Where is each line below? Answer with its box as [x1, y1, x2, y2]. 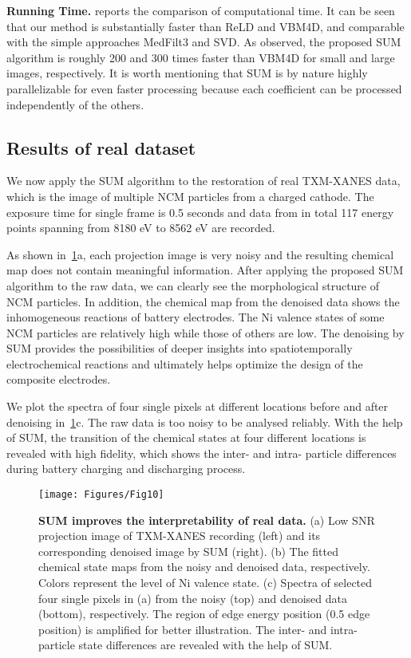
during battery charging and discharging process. [6, 460, 246, 477]
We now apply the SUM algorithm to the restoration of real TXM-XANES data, [6, 172, 401, 189]
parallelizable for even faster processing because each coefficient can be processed [6, 80, 402, 97]
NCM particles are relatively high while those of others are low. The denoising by [6, 324, 405, 341]
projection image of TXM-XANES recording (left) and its [38, 527, 321, 544]
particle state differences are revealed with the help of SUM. [38, 636, 333, 653]
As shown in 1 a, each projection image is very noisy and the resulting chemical [6, 246, 394, 262]
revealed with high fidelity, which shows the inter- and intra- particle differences [6, 444, 397, 461]
